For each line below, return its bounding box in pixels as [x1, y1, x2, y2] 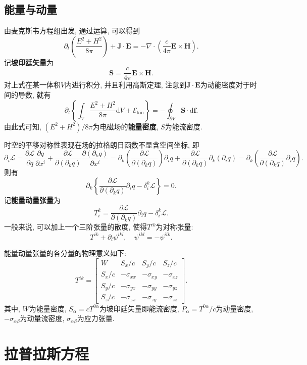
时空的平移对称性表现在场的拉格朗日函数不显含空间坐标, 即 [4, 139, 199, 150]
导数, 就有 [18, 89, 51, 100]
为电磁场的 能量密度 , [92, 121, 159, 131]
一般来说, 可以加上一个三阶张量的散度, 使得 [4, 221, 147, 232]
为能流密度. [165, 121, 202, 131]
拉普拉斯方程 [4, 343, 89, 363]
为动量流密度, [20, 313, 65, 324]
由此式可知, [4, 121, 41, 131]
